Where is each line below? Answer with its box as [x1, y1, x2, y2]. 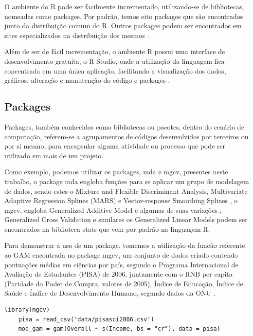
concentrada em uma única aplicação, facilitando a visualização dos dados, [4, 65, 226, 75]
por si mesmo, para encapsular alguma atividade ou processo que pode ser [4, 141, 226, 151]
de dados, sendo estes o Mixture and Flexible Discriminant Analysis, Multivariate [4, 186, 248, 196]
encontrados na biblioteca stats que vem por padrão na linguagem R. [4, 224, 210, 234]
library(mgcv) [4, 306, 50, 314]
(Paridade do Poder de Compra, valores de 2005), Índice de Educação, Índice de [4, 278, 243, 288]
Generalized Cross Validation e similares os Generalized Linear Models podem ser [4, 214, 248, 224]
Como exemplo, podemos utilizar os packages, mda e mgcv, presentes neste [4, 167, 228, 177]
